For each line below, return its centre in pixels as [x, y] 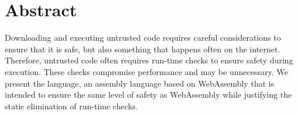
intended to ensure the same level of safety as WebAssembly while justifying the [148, 95]
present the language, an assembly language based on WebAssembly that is [140, 83]
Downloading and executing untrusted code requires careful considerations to [143, 38]
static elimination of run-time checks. [71, 106]
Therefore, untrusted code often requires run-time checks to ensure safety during [149, 60]
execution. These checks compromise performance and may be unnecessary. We [146, 71]
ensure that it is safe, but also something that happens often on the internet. [143, 49]
